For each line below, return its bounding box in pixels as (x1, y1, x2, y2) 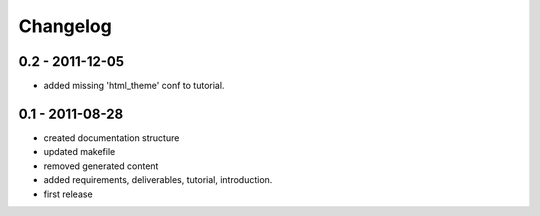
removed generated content (43, 160, 159, 172)
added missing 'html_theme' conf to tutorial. (43, 80, 225, 92)
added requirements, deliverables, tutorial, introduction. (43, 174, 273, 186)
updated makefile (43, 146, 116, 158)
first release (43, 188, 94, 200)
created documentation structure (43, 131, 180, 144)
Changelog (18, 15, 112, 37)
